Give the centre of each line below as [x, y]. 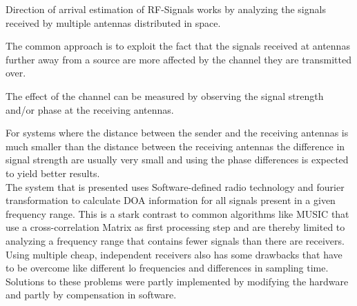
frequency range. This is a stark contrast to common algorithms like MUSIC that [177, 213]
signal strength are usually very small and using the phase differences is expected [177, 160]
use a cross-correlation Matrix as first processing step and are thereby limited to [175, 227]
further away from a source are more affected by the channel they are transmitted [178, 59]
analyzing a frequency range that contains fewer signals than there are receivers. [175, 240]
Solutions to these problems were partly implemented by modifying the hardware [177, 281]
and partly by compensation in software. [91, 295]
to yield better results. [53, 173]
